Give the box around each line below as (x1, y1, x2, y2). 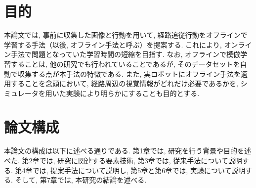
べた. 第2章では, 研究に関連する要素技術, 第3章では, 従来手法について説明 (4, 155, 242, 165)
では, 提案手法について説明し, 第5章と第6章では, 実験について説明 (32, 165, 246, 175)
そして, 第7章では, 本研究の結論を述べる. (15, 175, 147, 185)
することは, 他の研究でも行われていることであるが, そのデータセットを (10, 58, 240, 69)
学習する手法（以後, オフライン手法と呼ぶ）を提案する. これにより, (4, 39, 222, 49)
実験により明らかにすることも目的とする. (66, 88, 200, 98)
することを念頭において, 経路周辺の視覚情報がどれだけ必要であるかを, (10, 78, 238, 89)
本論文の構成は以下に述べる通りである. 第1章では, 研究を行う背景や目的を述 (4, 145, 251, 156)
